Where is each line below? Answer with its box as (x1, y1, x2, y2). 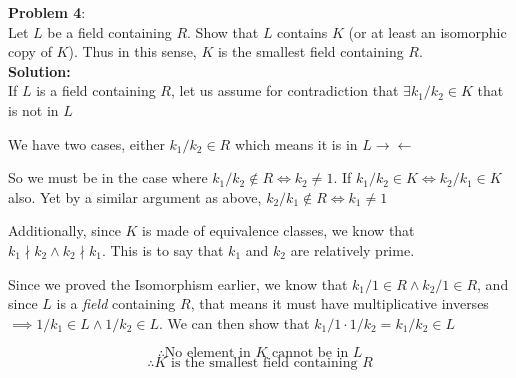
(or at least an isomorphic (348, 21, 507, 42)
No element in (164, 346, 251, 361)
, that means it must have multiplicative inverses (190, 293, 489, 314)
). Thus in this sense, (68, 41, 197, 62)
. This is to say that (101, 239, 224, 260)
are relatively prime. (290, 239, 415, 260)
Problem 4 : (8, 2, 86, 22)
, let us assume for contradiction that (171, 80, 399, 101)
